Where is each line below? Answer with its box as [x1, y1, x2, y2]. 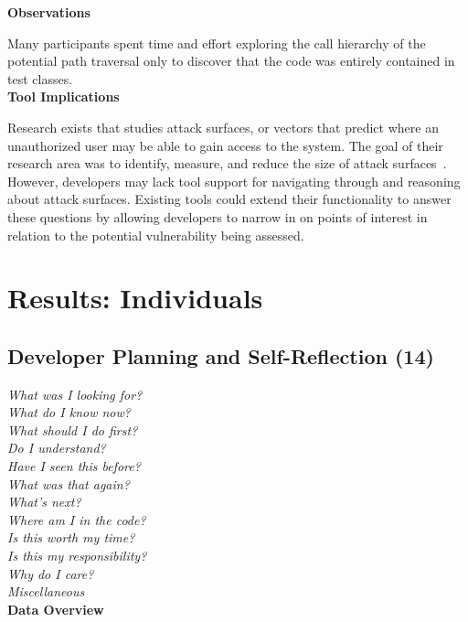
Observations [7, 3, 90, 21]
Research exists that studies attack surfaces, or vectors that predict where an [7, 117, 439, 136]
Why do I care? [7, 563, 94, 583]
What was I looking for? [7, 384, 143, 403]
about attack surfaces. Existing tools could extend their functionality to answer [7, 189, 452, 209]
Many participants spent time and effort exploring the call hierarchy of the [7, 33, 426, 52]
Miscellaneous [7, 582, 85, 601]
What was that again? [7, 474, 130, 493]
